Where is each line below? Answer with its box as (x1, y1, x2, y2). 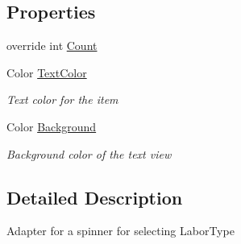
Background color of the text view (6, 145, 172, 162)
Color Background (6, 118, 97, 134)
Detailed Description (6, 184, 183, 209)
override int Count (6, 37, 98, 54)
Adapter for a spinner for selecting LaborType (6, 222, 235, 239)
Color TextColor (6, 64, 87, 81)
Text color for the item (6, 91, 118, 108)
